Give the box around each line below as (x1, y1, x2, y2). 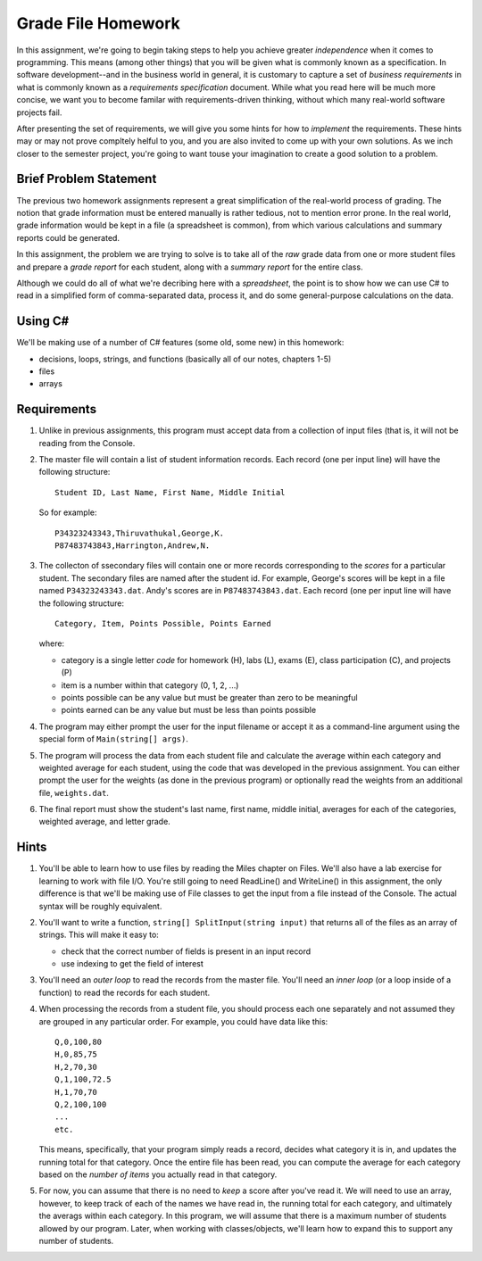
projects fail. (16, 107, 62, 118)
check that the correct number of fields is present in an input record (61, 946, 312, 957)
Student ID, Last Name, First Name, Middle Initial (54, 487, 286, 497)
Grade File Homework (16, 13, 180, 33)
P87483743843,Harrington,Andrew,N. (54, 541, 211, 551)
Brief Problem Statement (16, 171, 157, 187)
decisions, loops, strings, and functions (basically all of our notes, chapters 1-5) (38, 353, 332, 364)
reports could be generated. (16, 232, 120, 243)
